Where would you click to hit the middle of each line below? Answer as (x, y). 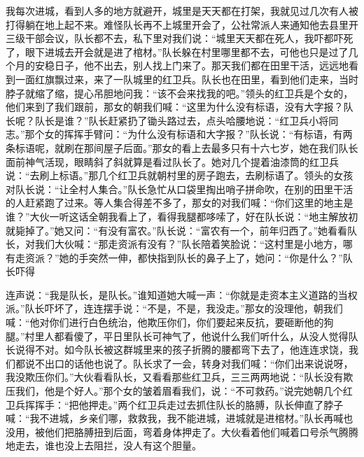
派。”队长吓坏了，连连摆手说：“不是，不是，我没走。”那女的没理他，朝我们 (174, 308)
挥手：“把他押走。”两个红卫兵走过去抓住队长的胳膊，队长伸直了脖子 (189, 404)
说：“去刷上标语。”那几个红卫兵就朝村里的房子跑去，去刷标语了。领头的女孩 (180, 175)
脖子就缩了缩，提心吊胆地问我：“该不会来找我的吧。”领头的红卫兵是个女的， (180, 93)
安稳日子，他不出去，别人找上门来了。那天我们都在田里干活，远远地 (191, 65)
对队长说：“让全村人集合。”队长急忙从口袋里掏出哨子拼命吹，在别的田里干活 (180, 189)
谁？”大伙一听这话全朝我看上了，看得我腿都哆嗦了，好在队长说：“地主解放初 (182, 216)
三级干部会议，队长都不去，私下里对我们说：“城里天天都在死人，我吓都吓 (175, 38)
